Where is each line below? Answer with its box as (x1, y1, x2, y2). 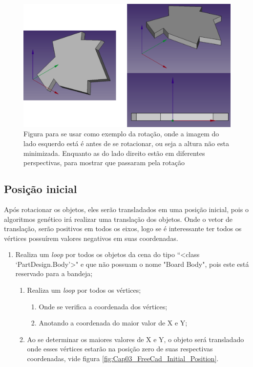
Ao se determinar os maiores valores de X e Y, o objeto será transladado (27, 334, 244, 344)
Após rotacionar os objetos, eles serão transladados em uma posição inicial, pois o (4, 204, 249, 214)
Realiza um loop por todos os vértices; (27, 285, 141, 295)
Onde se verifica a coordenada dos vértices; (39, 301, 168, 311)
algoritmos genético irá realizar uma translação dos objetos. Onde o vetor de (4, 214, 232, 224)
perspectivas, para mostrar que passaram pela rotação (23, 157, 185, 168)
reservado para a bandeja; (15, 268, 93, 279)
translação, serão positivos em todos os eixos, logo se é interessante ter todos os (4, 223, 242, 234)
